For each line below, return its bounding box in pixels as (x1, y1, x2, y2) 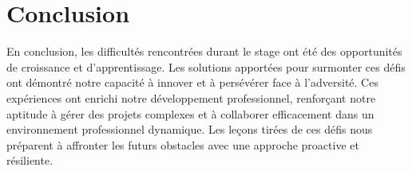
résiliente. (6, 152, 53, 169)
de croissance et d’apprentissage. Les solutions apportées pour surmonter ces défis (6, 58, 406, 75)
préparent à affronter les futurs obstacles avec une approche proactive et (6, 136, 359, 153)
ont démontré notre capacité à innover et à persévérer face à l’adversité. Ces (6, 74, 378, 91)
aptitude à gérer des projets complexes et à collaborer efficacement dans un (6, 105, 374, 122)
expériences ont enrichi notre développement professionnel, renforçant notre (6, 89, 376, 106)
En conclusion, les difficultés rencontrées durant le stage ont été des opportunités (6, 43, 402, 60)
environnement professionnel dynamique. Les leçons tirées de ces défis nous (6, 121, 373, 138)
